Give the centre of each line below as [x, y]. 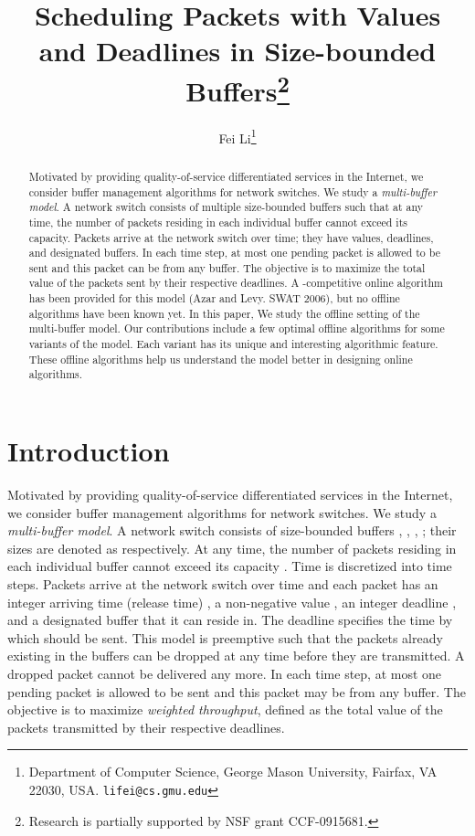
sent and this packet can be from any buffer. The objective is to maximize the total [227, 267]
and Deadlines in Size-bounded [237, 51]
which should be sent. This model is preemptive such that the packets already [225, 637]
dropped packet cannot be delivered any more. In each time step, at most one [225, 673]
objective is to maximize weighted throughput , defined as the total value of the [225, 709]
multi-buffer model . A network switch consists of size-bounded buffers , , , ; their [232, 530]
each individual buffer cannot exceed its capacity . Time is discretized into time [230, 566]
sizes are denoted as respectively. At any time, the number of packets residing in [232, 548]
